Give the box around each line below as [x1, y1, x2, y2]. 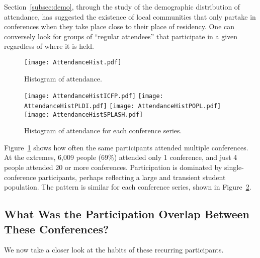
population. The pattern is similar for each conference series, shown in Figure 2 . [4, 182, 251, 192]
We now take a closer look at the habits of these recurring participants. [4, 244, 224, 255]
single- [224, 161, 244, 172]
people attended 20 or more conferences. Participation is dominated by [4, 161, 222, 172]
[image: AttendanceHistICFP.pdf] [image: [24, 93, 163, 100]
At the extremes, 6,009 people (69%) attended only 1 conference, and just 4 [4, 152, 237, 162]
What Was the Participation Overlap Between [4, 206, 249, 222]
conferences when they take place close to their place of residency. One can [4, 21, 235, 32]
